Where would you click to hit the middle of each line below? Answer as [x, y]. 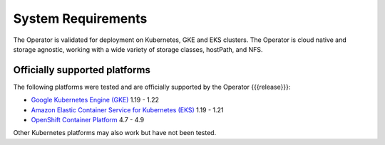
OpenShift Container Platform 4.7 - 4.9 [88, 120]
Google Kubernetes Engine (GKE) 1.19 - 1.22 [95, 100]
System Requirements [80, 18]
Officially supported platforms [82, 70]
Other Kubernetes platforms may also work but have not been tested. [115, 133]
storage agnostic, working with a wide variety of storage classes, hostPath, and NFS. [138, 49]
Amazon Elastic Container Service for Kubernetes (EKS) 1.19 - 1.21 [127, 109]
